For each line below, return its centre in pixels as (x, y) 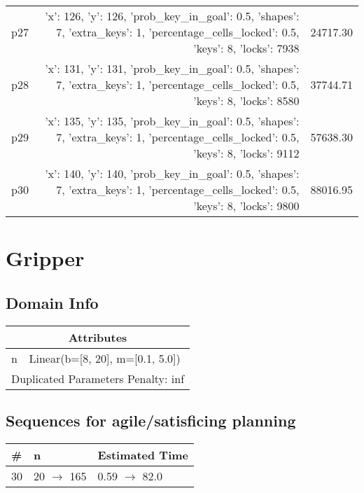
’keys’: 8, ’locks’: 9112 (246, 153)
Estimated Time (143, 454)
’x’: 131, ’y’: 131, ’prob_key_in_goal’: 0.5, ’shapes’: (172, 68)
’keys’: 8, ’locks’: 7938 (246, 48)
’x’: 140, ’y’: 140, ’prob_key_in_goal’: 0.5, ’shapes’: (172, 173)
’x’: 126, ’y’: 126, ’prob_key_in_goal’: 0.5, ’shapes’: (172, 16)
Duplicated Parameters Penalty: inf (98, 378)
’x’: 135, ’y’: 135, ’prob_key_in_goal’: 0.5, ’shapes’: (172, 121)
